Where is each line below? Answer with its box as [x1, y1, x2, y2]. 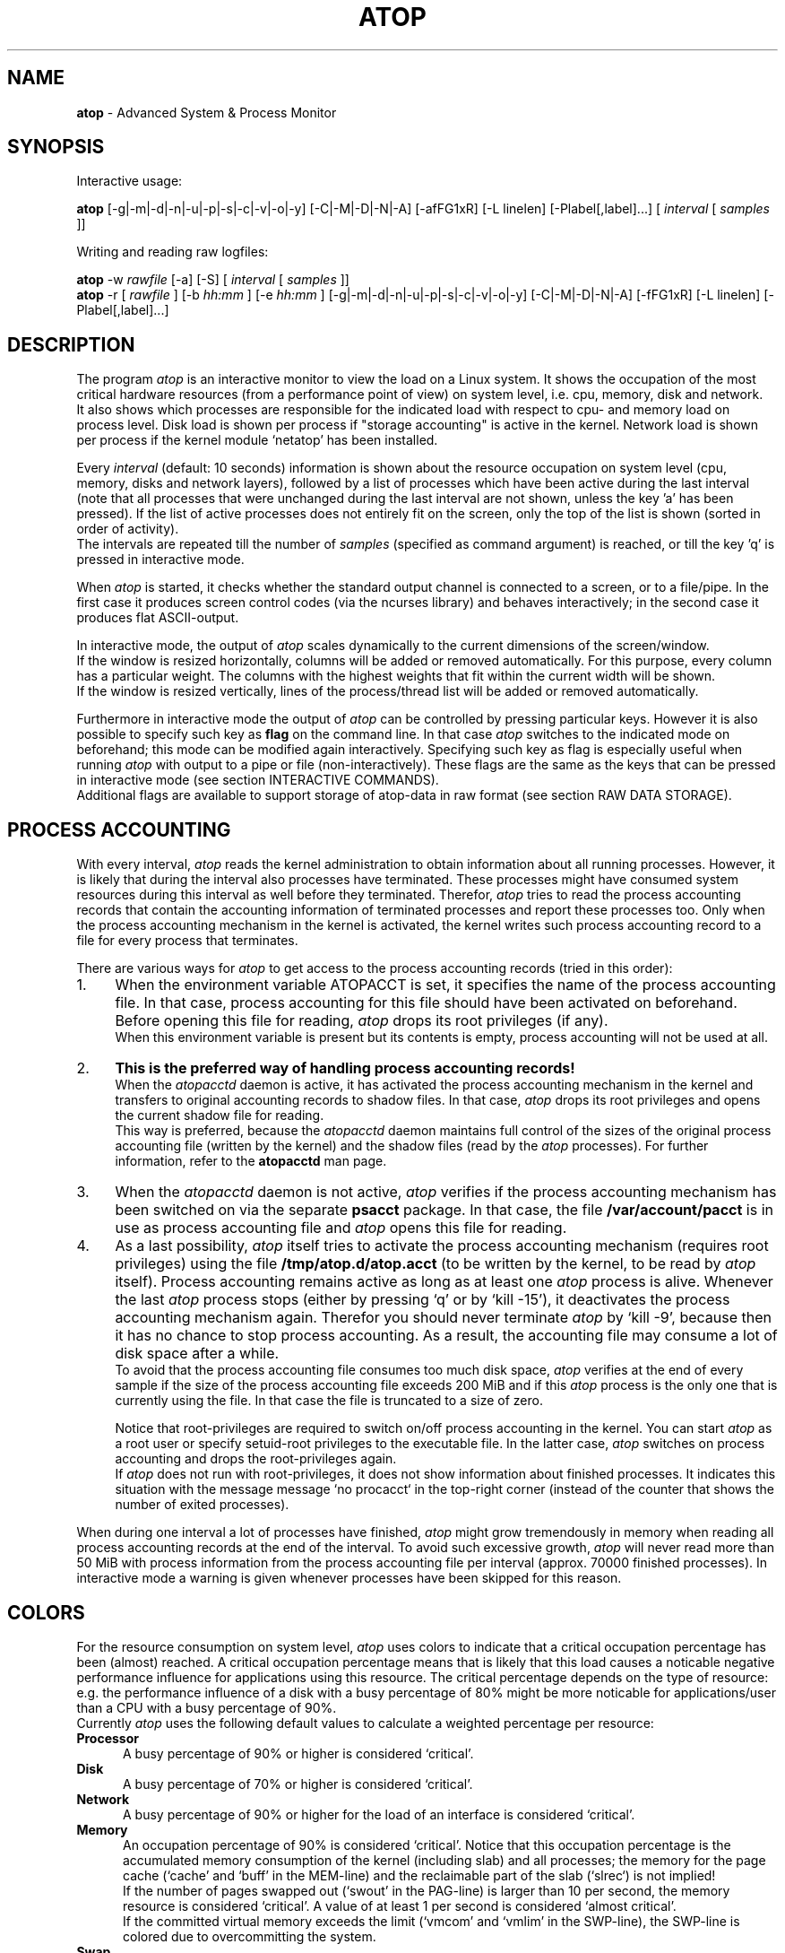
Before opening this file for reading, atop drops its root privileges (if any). [115, 1011, 608, 1030]
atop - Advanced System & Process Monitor [76, 104, 337, 120]
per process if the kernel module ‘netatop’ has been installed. [76, 432, 438, 448]
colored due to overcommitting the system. [123, 1928, 376, 1944]
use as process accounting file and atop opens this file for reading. [115, 1219, 567, 1237]
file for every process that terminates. [76, 933, 298, 949]
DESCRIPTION [7, 333, 135, 356]
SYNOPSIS [7, 135, 105, 159]
